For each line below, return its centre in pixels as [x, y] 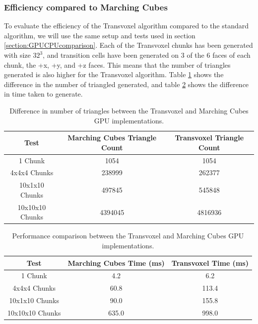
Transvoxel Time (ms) [210, 263]
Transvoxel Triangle [209, 138]
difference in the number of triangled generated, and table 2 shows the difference [127, 84]
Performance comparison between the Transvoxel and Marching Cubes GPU [128, 236]
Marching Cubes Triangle [112, 138]
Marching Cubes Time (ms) [116, 263]
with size [17, 55]
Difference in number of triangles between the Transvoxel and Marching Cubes [129, 110]
